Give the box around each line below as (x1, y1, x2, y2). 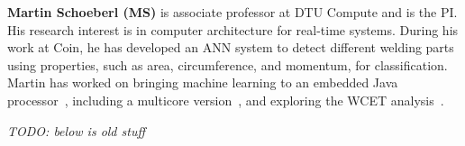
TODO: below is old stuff (7, 121, 146, 140)
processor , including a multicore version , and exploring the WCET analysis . (7, 90, 444, 109)
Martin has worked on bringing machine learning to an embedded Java (7, 73, 398, 92)
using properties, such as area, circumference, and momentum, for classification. (7, 55, 448, 74)
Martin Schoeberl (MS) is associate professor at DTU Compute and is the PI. (7, 3, 458, 21)
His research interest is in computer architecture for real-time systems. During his (7, 20, 459, 39)
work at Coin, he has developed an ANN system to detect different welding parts (7, 38, 454, 57)
